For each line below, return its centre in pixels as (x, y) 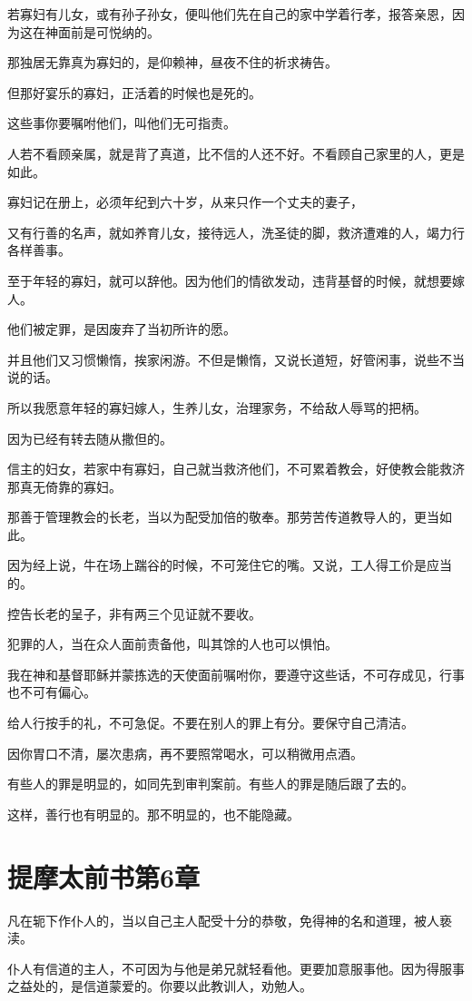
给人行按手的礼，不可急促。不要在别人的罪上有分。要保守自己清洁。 (211, 723)
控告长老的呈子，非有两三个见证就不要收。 (134, 613)
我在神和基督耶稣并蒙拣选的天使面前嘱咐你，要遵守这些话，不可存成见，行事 (236, 674)
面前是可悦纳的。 (108, 31)
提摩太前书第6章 (104, 876)
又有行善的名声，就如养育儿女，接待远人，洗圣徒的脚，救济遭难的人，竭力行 (236, 232)
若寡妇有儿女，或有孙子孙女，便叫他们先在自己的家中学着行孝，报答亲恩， (230, 14)
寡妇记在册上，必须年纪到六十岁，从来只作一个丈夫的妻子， (185, 202)
